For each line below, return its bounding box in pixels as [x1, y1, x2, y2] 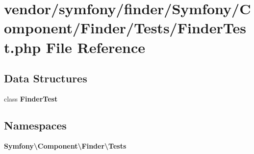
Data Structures [4, 71, 87, 86]
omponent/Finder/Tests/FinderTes [4, 18, 246, 38]
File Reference [46, 37, 145, 57]
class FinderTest [4, 93, 58, 103]
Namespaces [4, 117, 67, 132]
